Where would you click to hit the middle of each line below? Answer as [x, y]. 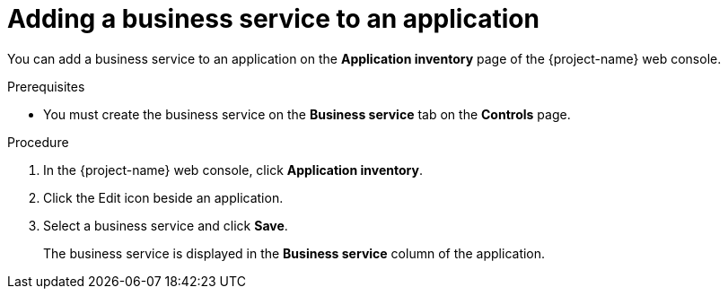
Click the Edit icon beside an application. [163, 197]
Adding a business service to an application [273, 19]
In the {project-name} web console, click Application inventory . [233, 170]
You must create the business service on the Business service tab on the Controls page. [307, 114]
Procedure [38, 142]
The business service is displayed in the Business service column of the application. [294, 253]
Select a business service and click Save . [166, 225]
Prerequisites [46, 86]
